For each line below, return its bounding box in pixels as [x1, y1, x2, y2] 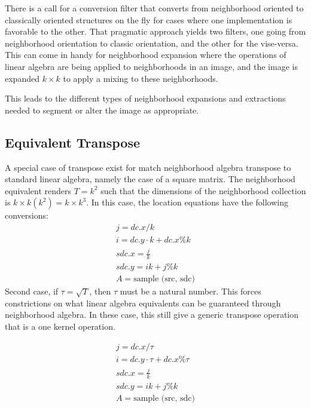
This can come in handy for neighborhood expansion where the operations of [5, 48, 286, 61]
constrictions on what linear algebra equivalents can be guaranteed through [5, 296, 281, 309]
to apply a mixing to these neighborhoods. [63, 72, 218, 84]
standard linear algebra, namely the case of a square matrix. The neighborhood [5, 173, 295, 185]
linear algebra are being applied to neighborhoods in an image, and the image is [5, 60, 298, 72]
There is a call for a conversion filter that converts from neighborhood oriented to [5, 2, 304, 14]
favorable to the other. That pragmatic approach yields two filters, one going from [5, 25, 306, 38]
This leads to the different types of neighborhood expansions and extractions [5, 92, 286, 105]
